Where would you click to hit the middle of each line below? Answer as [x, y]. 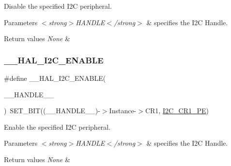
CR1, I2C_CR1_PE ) [177, 111]
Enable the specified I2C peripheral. [57, 127]
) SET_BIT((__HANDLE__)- [52, 111]
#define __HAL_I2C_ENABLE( [55, 78]
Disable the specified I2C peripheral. [58, 6]
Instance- [123, 111]
